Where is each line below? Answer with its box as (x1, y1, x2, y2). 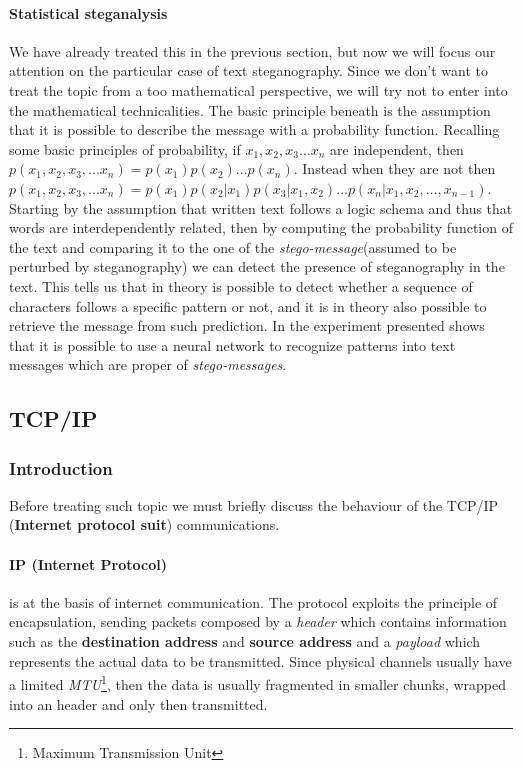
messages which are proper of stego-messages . (9, 354, 287, 375)
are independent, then (330, 138, 464, 159)
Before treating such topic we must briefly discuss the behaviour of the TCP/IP (9, 494, 499, 515)
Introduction (9, 455, 113, 480)
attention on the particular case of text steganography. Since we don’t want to (9, 60, 488, 81)
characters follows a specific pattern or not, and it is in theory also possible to (9, 295, 487, 316)
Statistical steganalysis (9, 2, 168, 23)
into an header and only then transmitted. (9, 693, 268, 714)
